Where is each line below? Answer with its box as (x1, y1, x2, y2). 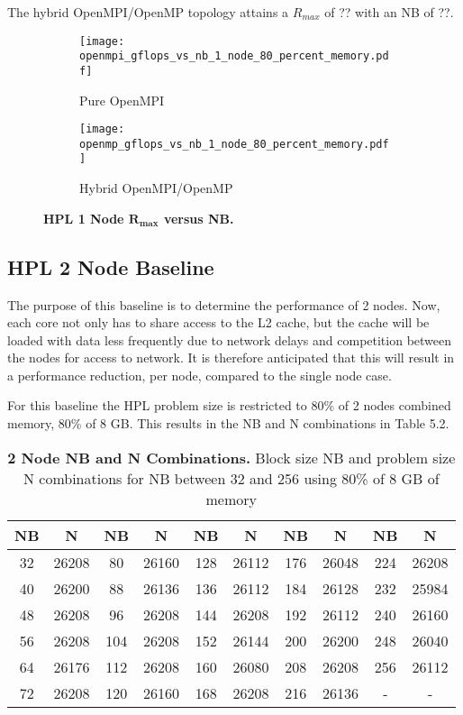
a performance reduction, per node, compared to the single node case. (7, 365, 392, 384)
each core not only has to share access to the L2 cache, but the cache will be (7, 313, 430, 332)
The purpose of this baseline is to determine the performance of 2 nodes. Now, (7, 295, 440, 314)
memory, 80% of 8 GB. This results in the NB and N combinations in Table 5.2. (7, 414, 449, 433)
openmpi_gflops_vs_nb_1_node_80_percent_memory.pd (79, 50, 389, 63)
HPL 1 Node (43, 208, 124, 227)
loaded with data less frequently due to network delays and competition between (7, 330, 452, 349)
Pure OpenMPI (79, 90, 165, 109)
